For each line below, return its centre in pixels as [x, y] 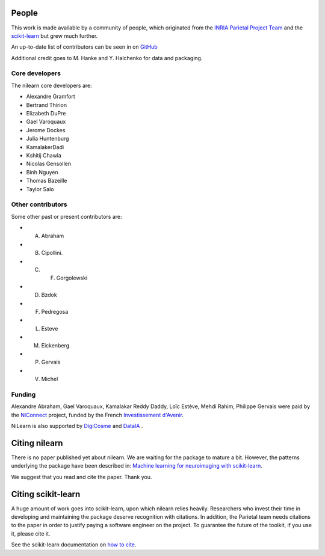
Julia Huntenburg [48, 139]
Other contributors [39, 204]
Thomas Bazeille [47, 181]
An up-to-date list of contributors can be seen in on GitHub [84, 47]
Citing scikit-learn [46, 494]
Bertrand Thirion [47, 105]
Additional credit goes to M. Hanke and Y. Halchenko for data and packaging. [107, 58]
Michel [50, 379]
